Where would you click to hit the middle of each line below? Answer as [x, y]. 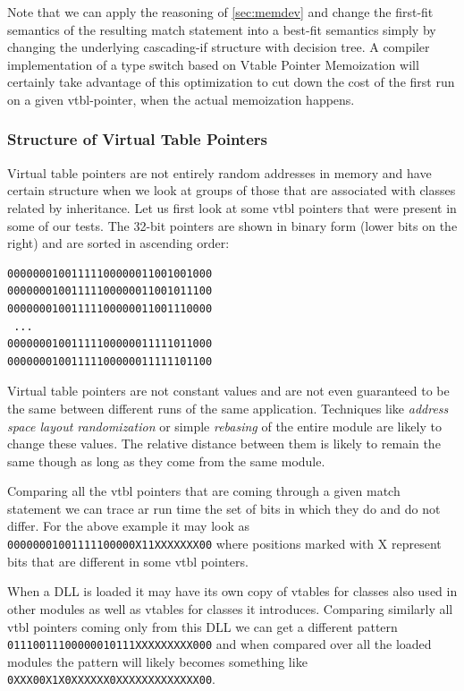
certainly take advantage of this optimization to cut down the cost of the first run [231, 82]
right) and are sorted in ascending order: [118, 243]
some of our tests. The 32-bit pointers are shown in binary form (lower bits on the [232, 225]
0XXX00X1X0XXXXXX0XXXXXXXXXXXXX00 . [111, 679]
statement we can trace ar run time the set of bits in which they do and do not [224, 508]
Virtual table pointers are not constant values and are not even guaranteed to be [228, 391]
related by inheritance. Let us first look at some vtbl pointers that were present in [232, 207]
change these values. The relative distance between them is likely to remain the [224, 444]
